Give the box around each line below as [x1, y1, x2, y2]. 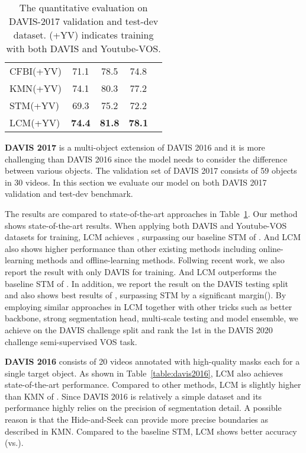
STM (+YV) [9, 98, 60, 112]
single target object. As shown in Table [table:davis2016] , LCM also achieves [5, 366, 284, 379]
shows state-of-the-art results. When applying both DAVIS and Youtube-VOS [5, 219, 287, 231]
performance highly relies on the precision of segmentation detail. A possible [5, 401, 282, 414]
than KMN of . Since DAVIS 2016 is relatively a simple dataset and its [5, 390, 262, 402]
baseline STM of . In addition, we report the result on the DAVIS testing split [5, 277, 288, 289]
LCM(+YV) [9, 116, 60, 129]
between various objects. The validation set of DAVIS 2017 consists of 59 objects [5, 164, 297, 177]
